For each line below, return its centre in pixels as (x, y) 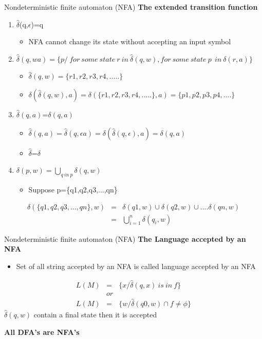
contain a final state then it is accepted (95, 314)
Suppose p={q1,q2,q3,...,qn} (73, 189)
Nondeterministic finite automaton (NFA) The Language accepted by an (125, 238)
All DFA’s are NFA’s (42, 332)
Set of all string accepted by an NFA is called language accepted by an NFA (136, 266)
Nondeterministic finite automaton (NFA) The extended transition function (131, 7)
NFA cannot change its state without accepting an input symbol (130, 41)
